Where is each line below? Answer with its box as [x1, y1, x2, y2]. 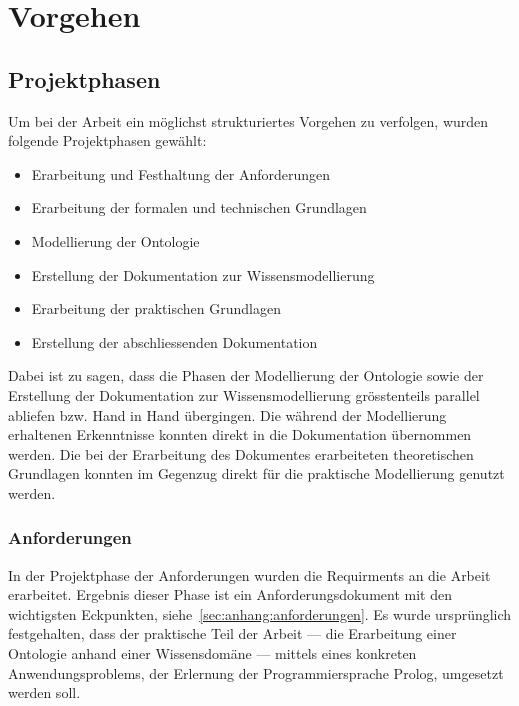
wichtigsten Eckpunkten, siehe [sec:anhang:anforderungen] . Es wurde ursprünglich [8, 603, 512, 624]
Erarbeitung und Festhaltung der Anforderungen [31, 163, 331, 184]
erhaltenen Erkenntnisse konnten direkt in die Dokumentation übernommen [8, 424, 472, 445]
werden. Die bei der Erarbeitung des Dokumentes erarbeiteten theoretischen [8, 443, 474, 464]
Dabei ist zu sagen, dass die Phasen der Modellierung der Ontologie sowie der [8, 365, 484, 386]
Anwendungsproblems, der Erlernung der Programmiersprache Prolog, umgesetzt [8, 662, 504, 683]
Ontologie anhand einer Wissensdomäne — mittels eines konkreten [8, 643, 417, 664]
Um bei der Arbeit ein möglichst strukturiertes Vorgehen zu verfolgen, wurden [8, 110, 489, 131]
